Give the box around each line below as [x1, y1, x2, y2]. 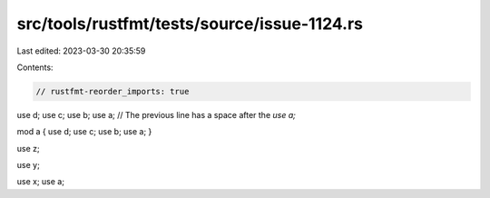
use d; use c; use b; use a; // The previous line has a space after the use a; [16, 109, 297, 120]
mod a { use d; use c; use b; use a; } [16, 126, 152, 137]
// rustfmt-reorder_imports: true [35, 86, 190, 96]
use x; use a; [16, 176, 65, 187]
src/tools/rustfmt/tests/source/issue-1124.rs [16, 14, 363, 34]
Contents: [16, 62, 54, 73]
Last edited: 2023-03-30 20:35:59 [16, 45, 146, 56]
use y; [16, 160, 40, 171]
